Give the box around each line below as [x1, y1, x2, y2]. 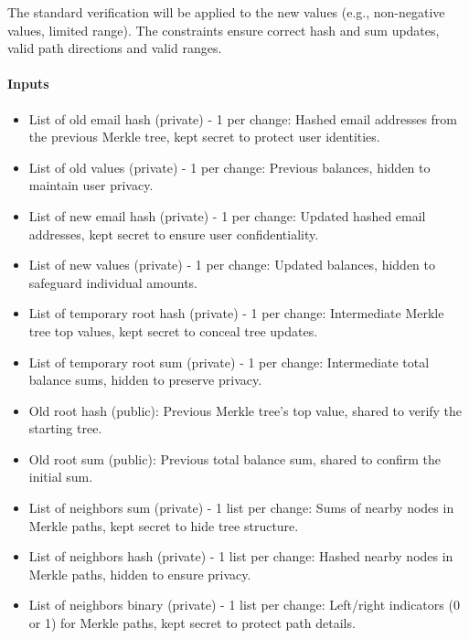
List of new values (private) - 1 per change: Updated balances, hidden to [28, 255, 436, 274]
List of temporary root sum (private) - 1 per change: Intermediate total [28, 352, 430, 371]
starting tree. [28, 419, 102, 438]
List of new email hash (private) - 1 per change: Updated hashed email [28, 206, 426, 225]
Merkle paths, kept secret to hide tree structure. [28, 516, 299, 535]
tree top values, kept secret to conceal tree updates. [28, 321, 318, 340]
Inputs [7, 74, 49, 93]
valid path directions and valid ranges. [7, 38, 222, 58]
